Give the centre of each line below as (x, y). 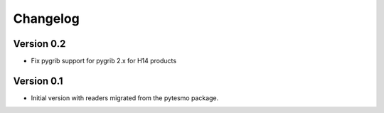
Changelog (46, 18)
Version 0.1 (38, 81)
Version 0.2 (39, 44)
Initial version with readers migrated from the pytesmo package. (125, 98)
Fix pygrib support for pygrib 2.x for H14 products (104, 61)
